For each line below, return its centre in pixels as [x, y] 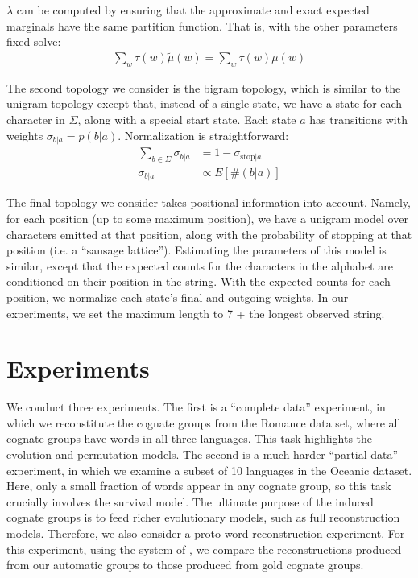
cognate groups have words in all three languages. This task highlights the [190, 438]
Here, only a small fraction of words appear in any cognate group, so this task [199, 486]
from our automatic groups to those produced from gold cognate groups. [185, 565]
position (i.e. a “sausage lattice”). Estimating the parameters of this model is [197, 250]
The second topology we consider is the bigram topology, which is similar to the [204, 87]
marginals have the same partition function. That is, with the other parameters [202, 25]
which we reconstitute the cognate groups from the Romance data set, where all [204, 422]
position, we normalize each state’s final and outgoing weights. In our [178, 297]
